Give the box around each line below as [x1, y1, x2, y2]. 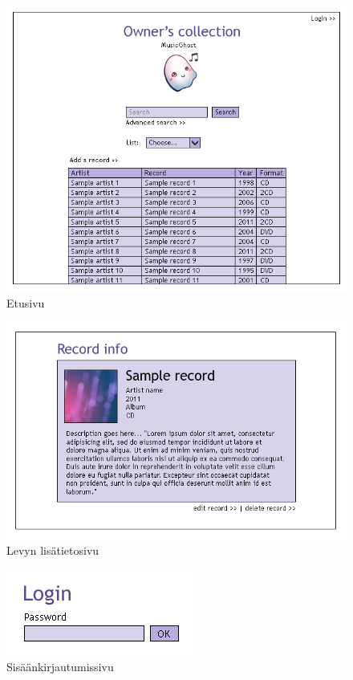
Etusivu [6, 294, 45, 311]
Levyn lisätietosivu [6, 542, 99, 559]
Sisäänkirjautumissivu [6, 658, 114, 674]
